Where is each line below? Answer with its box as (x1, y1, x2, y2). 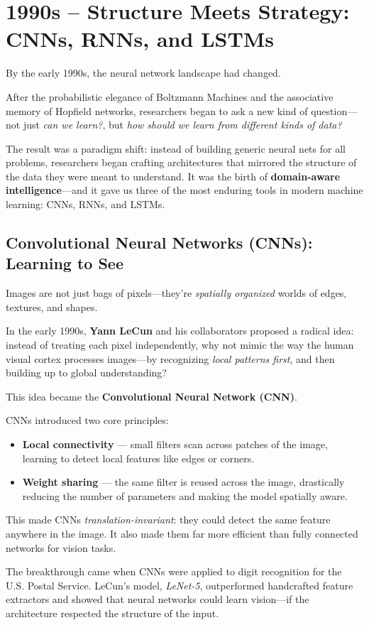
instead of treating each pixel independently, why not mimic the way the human (6, 337, 354, 352)
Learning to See (6, 252, 124, 274)
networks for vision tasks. (6, 540, 116, 555)
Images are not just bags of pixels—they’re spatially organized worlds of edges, (6, 286, 347, 300)
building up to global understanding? (6, 365, 167, 380)
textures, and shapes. (6, 299, 98, 314)
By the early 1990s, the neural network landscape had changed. (6, 65, 281, 80)
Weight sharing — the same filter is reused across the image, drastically (22, 474, 345, 489)
